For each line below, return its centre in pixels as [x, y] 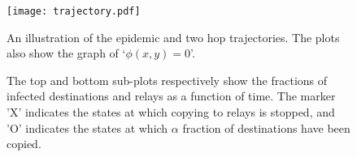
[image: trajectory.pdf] [74, 11]
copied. [24, 144]
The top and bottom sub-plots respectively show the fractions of [167, 80]
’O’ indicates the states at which [87, 127]
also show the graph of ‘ [66, 53]
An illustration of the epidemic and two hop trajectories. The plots [173, 37]
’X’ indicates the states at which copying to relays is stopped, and [171, 112]
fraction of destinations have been [266, 127]
